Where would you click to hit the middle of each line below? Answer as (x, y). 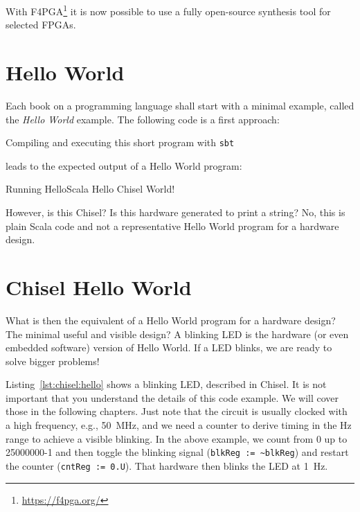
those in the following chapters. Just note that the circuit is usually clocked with (177, 411)
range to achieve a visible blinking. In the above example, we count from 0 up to (177, 438)
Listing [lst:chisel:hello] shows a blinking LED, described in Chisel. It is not (166, 384)
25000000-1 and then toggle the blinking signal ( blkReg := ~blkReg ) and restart (177, 452)
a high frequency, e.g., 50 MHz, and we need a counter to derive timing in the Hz (179, 425)
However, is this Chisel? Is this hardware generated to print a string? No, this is (175, 212)
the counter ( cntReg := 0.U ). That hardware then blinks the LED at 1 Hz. (167, 465)
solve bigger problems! (53, 361)
